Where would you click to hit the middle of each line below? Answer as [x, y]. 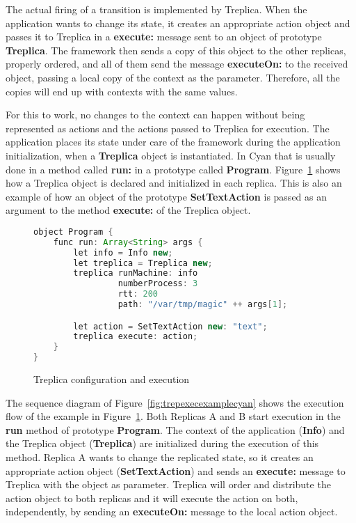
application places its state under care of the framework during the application [173, 142]
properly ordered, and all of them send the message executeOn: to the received [177, 64]
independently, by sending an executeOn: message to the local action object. [172, 512]
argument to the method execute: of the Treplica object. [128, 210]
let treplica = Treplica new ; [143, 263]
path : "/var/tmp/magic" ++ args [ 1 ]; [203, 305]
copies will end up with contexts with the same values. [122, 91]
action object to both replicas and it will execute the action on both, [152, 498]
